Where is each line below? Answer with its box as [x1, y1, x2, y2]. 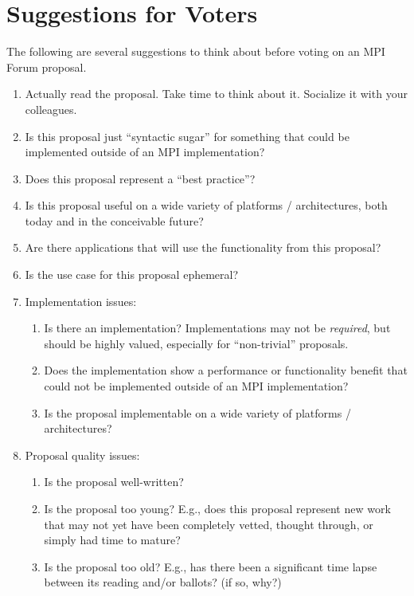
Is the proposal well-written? [44, 473, 184, 490]
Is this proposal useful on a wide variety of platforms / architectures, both [25, 197, 388, 214]
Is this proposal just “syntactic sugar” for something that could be [25, 127, 350, 144]
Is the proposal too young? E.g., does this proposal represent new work [44, 500, 391, 516]
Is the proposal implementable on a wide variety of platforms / [44, 404, 351, 421]
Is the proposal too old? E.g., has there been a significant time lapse [44, 558, 377, 574]
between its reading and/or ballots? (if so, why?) [44, 574, 282, 590]
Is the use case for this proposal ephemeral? [25, 266, 239, 283]
